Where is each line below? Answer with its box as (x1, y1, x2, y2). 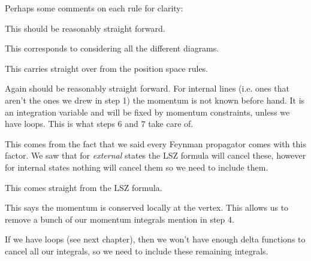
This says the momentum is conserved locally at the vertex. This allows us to (5, 201, 289, 214)
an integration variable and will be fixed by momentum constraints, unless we (5, 105, 290, 118)
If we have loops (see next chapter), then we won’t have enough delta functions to (5, 233, 306, 245)
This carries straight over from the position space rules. (5, 62, 209, 74)
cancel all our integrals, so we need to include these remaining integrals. (5, 244, 268, 257)
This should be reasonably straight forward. (5, 22, 165, 34)
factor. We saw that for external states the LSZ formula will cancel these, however (5, 149, 306, 162)
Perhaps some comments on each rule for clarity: (5, 2, 183, 14)
